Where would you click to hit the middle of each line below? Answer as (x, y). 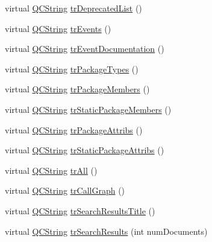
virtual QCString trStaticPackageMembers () (88, 109)
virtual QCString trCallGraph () (65, 190)
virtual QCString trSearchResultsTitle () (80, 210)
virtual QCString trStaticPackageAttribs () (85, 150)
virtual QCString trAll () (51, 170)
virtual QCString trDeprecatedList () (73, 8)
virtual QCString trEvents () (58, 28)
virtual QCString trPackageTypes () (72, 68)
